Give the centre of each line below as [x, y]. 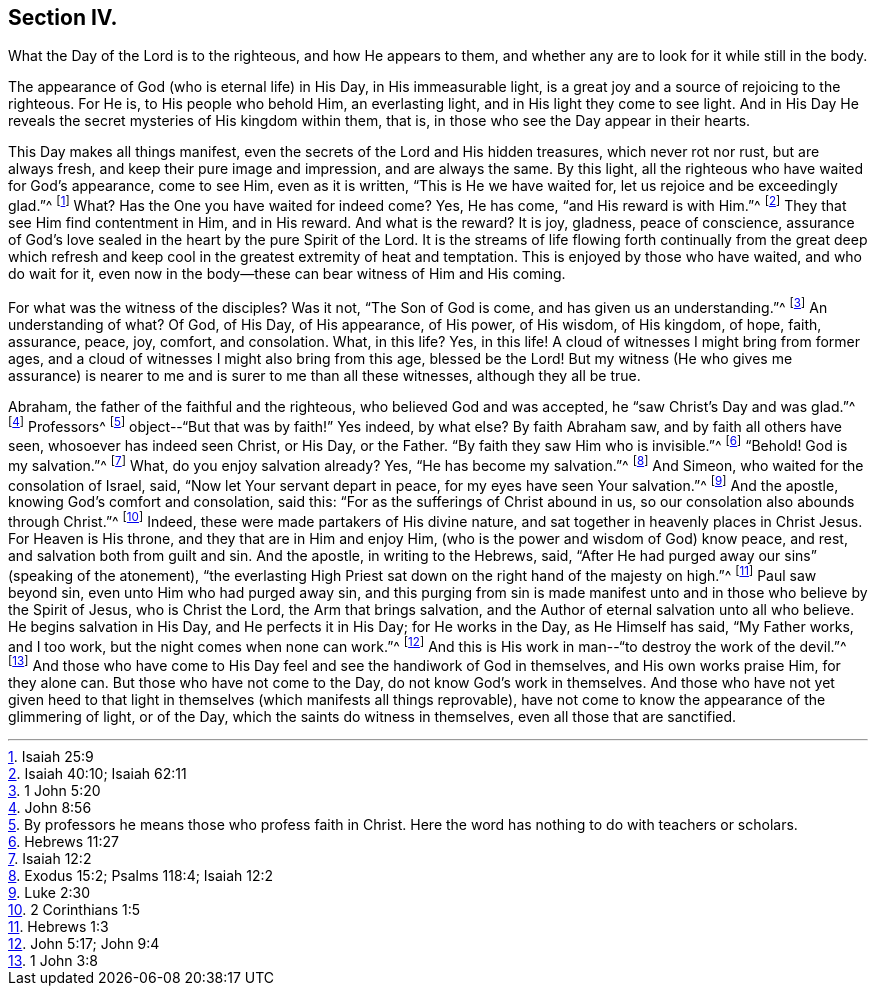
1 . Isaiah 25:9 [51, 756]
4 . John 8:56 [50, 807]
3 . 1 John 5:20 [54, 790]
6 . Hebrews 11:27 [63, 841]
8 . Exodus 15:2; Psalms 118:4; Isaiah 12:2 [141, 875]
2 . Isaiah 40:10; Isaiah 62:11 [97, 773]
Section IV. [63, 17]
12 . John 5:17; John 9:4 [84, 943]
